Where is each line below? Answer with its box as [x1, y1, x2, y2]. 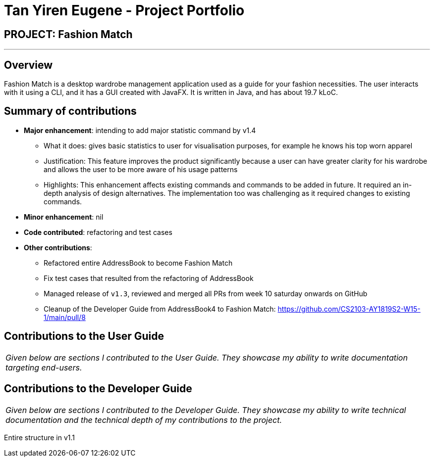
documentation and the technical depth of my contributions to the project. [5, 415, 282, 425]
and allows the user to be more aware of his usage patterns [44, 165, 238, 174]
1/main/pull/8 [44, 313, 86, 322]
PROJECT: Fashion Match [4, 28, 133, 41]
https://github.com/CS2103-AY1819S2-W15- [277, 304, 421, 313]
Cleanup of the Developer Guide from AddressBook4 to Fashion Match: [44, 304, 276, 313]
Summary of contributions [4, 105, 137, 118]
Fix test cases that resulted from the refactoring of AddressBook [44, 274, 254, 282]
